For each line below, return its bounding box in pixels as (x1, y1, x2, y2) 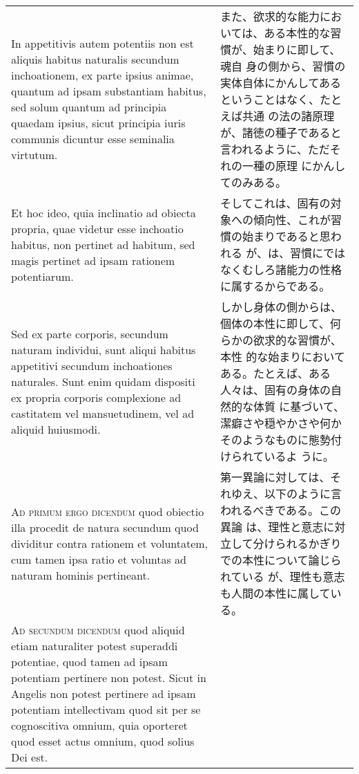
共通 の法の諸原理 (242, 108, 335, 124)
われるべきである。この (220, 502, 342, 518)
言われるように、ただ (220, 141, 330, 157)
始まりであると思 (242, 228, 331, 244)
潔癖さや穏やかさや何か (220, 415, 342, 431)
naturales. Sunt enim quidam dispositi (11, 373, 195, 389)
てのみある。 (220, 174, 287, 190)
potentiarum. (11, 268, 74, 284)
